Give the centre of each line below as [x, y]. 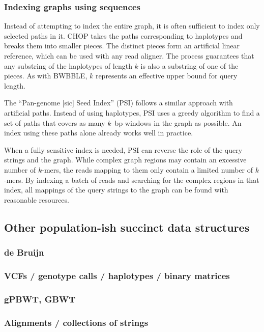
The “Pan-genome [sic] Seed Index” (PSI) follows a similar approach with [119, 103]
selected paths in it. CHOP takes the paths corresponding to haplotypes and [123, 35]
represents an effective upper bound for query [166, 76]
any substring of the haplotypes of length [68, 65]
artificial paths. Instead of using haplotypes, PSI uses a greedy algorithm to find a [132, 112]
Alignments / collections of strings [76, 322]
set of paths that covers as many [55, 122]
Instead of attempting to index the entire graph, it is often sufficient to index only [132, 26]
